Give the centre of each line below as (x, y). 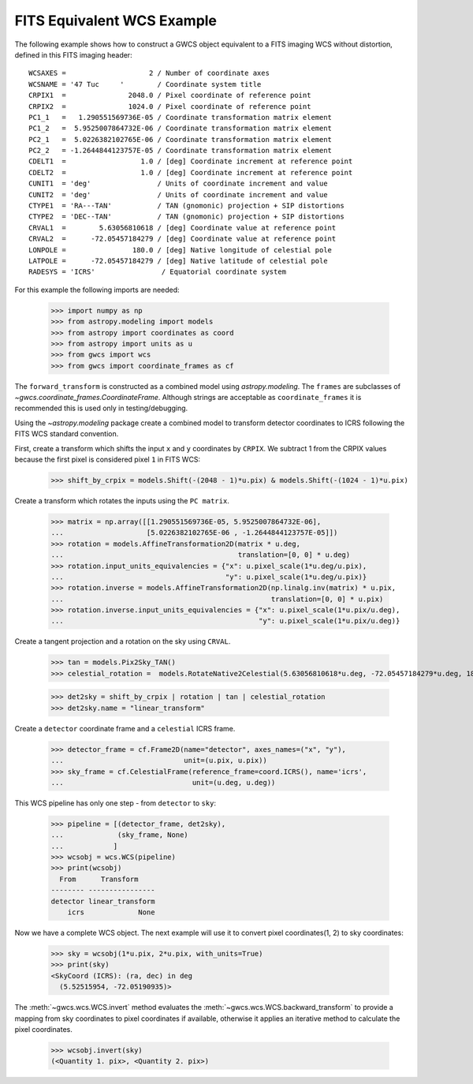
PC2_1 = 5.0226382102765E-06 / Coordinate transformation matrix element (181, 139)
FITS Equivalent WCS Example (115, 21)
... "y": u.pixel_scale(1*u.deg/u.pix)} (209, 577)
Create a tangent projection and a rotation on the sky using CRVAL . (123, 641)
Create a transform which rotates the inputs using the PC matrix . (122, 500)
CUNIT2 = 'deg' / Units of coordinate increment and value (178, 194)
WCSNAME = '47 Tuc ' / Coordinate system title (145, 84)
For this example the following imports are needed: (97, 290)
